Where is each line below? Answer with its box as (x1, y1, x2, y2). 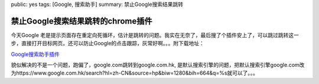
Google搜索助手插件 (11, 51, 60, 58)
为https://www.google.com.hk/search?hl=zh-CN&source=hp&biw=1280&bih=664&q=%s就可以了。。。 (11, 69, 259, 76)
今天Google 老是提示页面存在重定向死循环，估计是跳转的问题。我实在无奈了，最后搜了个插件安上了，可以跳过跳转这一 (11, 31, 300, 38)
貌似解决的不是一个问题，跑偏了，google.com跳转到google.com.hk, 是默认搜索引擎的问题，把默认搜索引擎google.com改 (11, 62, 305, 69)
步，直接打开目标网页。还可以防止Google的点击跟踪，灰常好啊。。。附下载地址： (11, 40, 205, 47)
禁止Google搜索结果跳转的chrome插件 (11, 16, 153, 26)
